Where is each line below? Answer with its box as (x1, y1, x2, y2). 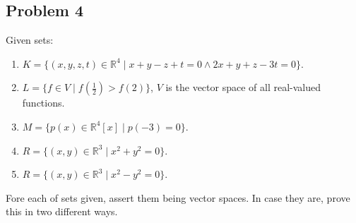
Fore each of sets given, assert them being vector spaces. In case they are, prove (6, 190, 350, 205)
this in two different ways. (6, 204, 118, 219)
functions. (22, 95, 65, 110)
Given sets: (6, 32, 54, 47)
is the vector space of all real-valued (165, 80, 321, 95)
